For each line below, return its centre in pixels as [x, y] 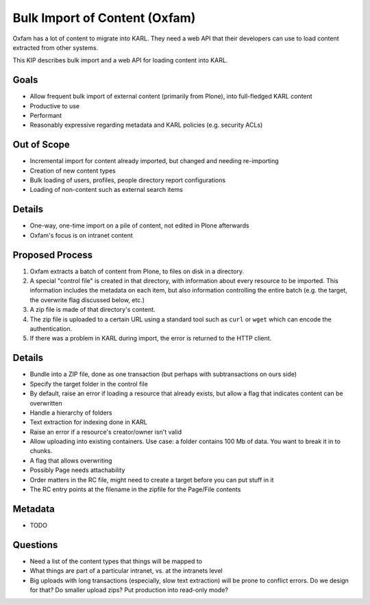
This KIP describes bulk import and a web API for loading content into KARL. [120, 60]
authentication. [51, 329]
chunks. [41, 451]
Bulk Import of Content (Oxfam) [104, 18]
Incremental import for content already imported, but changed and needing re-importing [154, 161]
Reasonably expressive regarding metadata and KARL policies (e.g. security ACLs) [146, 125]
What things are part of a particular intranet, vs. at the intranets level [126, 571]
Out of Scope [41, 145]
